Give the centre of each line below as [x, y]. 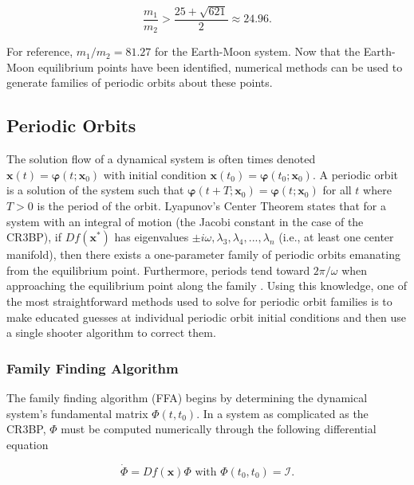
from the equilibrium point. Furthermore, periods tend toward [158, 270]
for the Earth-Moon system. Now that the [258, 51]
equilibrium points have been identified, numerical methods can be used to [220, 66]
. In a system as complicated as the [282, 413]
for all [337, 190]
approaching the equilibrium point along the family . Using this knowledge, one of [207, 286]
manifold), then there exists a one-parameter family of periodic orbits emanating [203, 254]
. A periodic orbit [355, 174]
